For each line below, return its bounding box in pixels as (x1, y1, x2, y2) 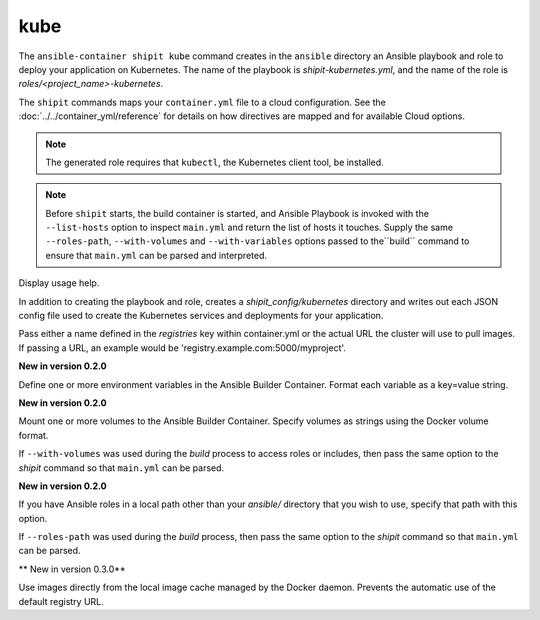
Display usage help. (18, 277, 100, 289)
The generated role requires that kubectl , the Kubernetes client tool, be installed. (45, 156, 384, 168)
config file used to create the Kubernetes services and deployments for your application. (18, 310, 384, 322)
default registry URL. (18, 595, 104, 607)
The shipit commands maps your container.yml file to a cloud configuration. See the (18, 96, 387, 108)
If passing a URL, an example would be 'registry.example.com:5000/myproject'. (18, 341, 347, 354)
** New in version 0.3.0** (18, 563, 126, 575)
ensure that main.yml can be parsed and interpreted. (45, 249, 268, 261)
